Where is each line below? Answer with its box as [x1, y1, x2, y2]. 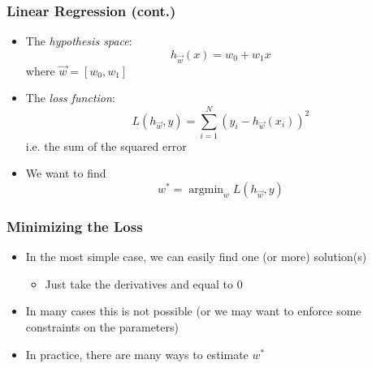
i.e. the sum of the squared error [25, 137, 187, 154]
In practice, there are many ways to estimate [25, 345, 249, 362]
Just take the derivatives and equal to [45, 275, 233, 292]
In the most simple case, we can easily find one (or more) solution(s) [25, 248, 367, 265]
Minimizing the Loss [6, 216, 143, 236]
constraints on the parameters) [25, 319, 179, 336]
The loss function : [25, 89, 115, 106]
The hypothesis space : [25, 32, 132, 49]
